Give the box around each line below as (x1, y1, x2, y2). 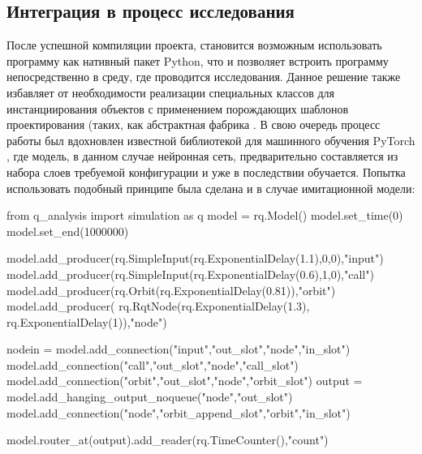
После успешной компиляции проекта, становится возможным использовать (6, 36, 382, 54)
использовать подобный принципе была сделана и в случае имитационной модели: (6, 179, 416, 196)
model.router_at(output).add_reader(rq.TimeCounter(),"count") (6, 431, 329, 448)
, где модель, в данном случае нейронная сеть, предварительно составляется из (6, 148, 398, 165)
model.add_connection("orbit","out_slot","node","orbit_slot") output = (6, 372, 363, 389)
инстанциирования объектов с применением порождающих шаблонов (6, 100, 349, 117)
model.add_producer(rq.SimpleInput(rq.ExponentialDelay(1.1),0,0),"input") (6, 250, 384, 267)
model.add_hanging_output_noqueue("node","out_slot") (6, 388, 293, 405)
